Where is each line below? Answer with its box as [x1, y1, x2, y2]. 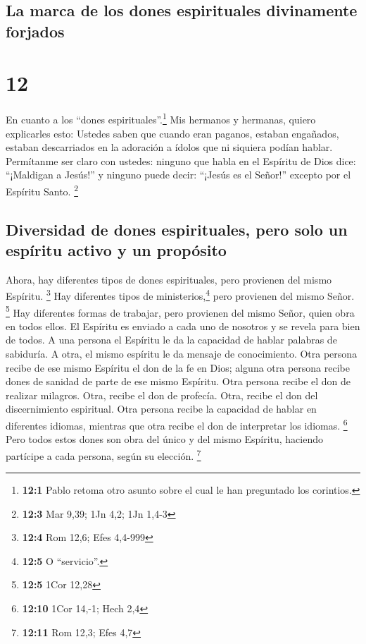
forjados [6, 20, 65, 42]
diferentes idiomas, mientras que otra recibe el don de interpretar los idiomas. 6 [6, 416, 348, 432]
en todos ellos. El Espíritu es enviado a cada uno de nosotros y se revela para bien [6, 318, 360, 333]
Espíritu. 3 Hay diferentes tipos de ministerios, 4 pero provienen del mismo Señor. [6, 286, 355, 303]
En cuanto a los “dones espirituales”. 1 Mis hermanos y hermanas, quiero [6, 110, 316, 126]
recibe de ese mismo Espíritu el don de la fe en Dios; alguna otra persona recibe [6, 360, 350, 375]
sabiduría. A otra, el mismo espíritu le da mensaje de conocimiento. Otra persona [6, 346, 358, 361]
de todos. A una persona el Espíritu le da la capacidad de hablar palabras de [6, 332, 337, 347]
